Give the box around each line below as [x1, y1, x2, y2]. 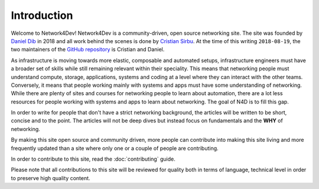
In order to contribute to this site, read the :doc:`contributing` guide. [11, 155, 175, 162]
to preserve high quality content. [11, 174, 91, 181]
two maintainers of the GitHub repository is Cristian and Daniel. [11, 46, 165, 53]
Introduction [11, 9, 73, 22]
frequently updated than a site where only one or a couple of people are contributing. [11, 145, 219, 152]
